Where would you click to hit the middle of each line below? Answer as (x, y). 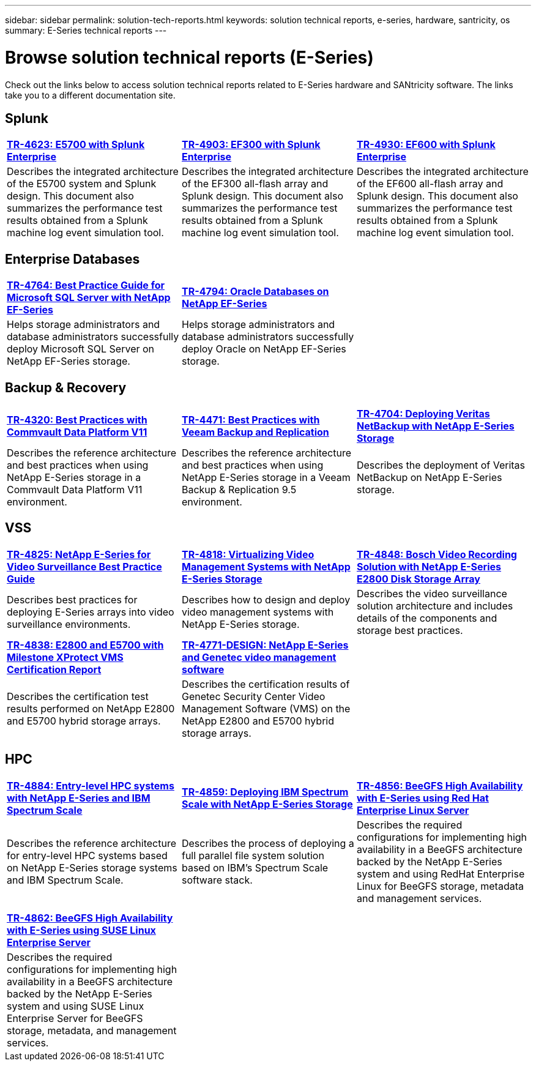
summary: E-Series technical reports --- (86, 30)
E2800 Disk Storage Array (418, 579)
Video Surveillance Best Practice (84, 566)
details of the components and (427, 618)
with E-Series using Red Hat (422, 798)
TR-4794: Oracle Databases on (255, 292)
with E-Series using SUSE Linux (81, 930)
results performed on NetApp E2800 (91, 708)
